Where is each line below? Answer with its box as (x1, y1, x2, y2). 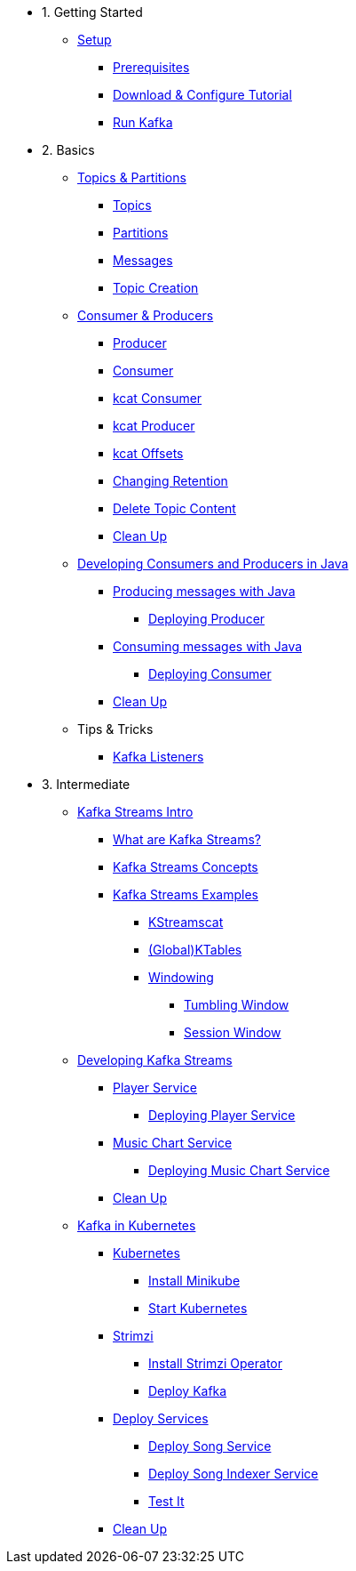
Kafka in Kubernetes (77, 1218, 196, 1233)
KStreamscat (148, 914, 224, 930)
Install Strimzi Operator (148, 1356, 283, 1371)
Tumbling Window (184, 997, 289, 1012)
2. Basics (42, 142, 95, 157)
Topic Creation (113, 280, 199, 295)
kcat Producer (113, 418, 195, 433)
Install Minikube (148, 1273, 241, 1288)
